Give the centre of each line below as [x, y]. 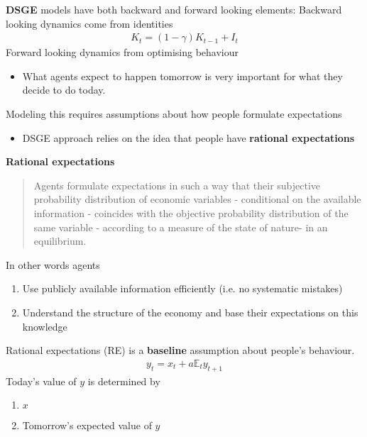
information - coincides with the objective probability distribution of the [191, 212]
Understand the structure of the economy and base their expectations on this [190, 312]
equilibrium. [60, 241]
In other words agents [53, 264]
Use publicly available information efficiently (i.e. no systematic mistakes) [182, 288]
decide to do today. [64, 90]
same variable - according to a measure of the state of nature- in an [181, 227]
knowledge [45, 326]
